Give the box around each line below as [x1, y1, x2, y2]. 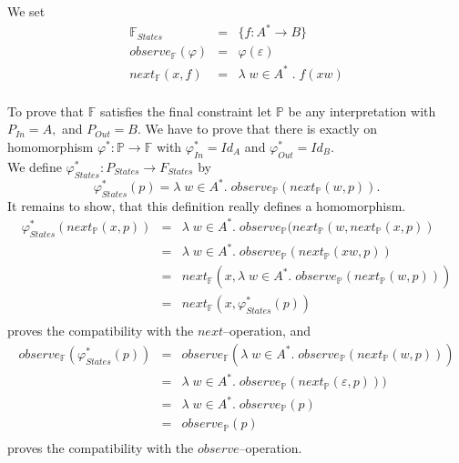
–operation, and [222, 321, 311, 340]
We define [7, 156, 62, 176]
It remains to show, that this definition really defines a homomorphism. [7, 196, 406, 215]
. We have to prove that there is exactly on [138, 119, 378, 138]
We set [7, 2, 46, 20]
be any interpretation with [288, 101, 436, 120]
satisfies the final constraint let [99, 101, 272, 120]
